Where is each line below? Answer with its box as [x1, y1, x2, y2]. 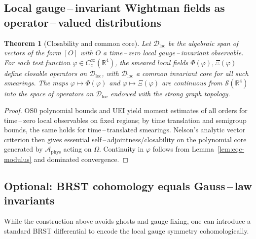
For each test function [4, 57, 71, 67]
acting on [63, 144, 92, 154]
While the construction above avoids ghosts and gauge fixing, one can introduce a [4, 215, 251, 226]
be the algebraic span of [168, 38, 239, 48]
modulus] [4, 154, 32, 164]
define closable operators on [4, 68, 87, 78]
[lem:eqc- [218, 144, 245, 154]
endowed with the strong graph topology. [110, 88, 230, 99]
